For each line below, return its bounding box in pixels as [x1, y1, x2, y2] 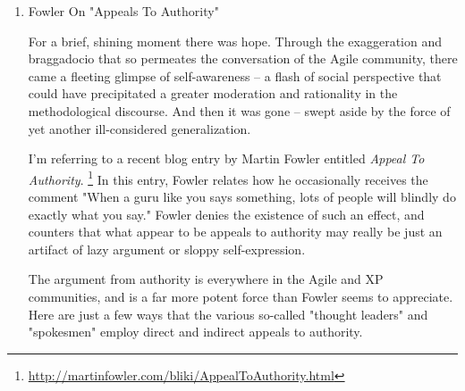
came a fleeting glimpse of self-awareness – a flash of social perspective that [28, 66, 442, 85]
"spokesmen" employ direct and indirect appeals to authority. [28, 322, 363, 341]
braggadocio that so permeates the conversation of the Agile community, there [28, 49, 458, 68]
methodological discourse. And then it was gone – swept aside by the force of [28, 101, 451, 120]
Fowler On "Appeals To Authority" [28, 2, 219, 20]
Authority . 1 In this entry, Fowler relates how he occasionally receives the [28, 167, 428, 188]
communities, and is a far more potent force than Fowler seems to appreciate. [28, 287, 453, 305]
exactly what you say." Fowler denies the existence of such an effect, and [28, 204, 425, 223]
